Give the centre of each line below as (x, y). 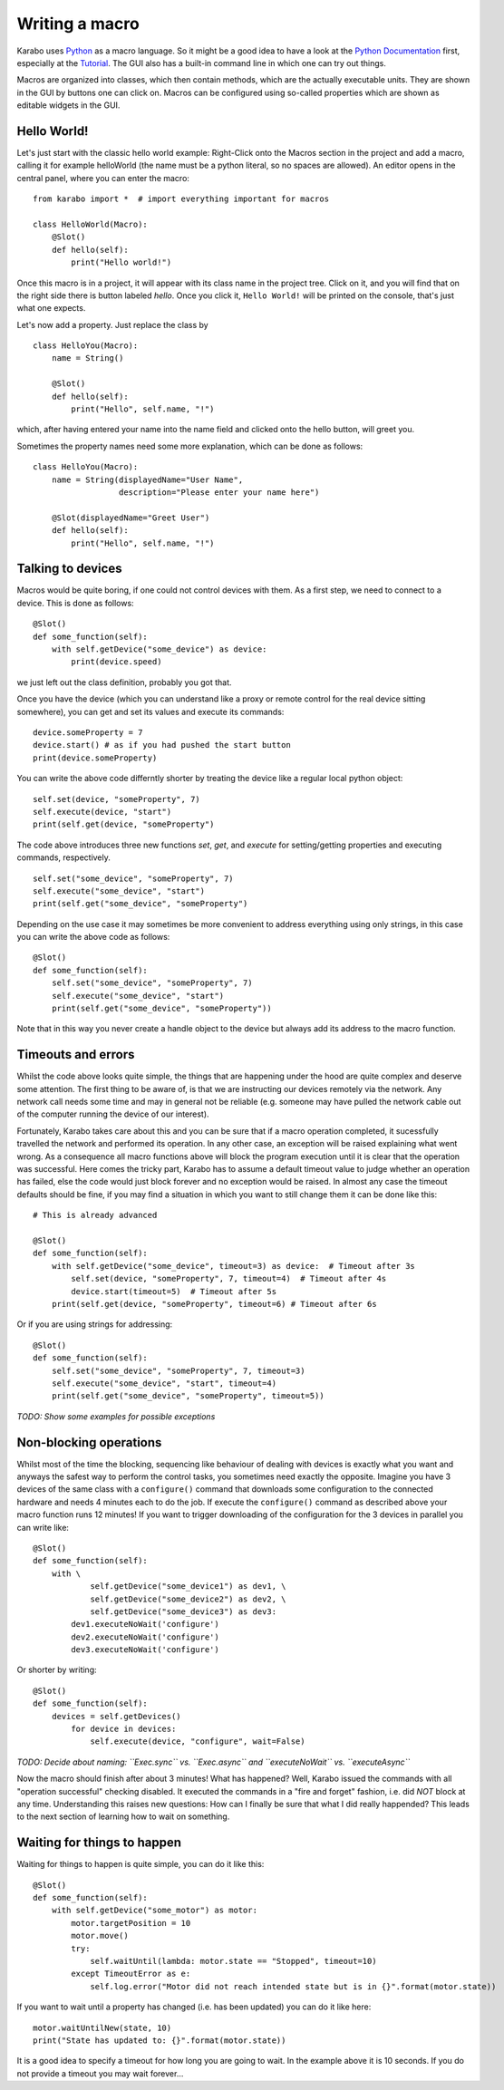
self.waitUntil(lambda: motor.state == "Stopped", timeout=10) (233, 1961)
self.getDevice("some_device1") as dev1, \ (188, 1587)
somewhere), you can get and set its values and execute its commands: (150, 711)
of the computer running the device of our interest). (113, 1114)
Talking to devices (69, 569)
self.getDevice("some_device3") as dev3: (183, 1611)
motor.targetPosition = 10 (131, 1923)
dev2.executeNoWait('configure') (145, 1637)
